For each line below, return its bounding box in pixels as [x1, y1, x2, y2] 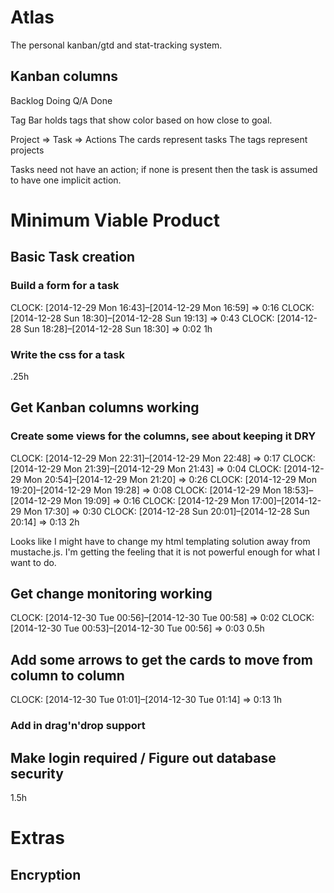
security [10, 765, 64, 782]
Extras [10, 827, 65, 850]
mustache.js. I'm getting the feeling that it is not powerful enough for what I [10, 546, 321, 558]
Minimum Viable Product [10, 209, 221, 231]
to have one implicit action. [10, 174, 122, 186]
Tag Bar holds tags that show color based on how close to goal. [10, 114, 273, 126]
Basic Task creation [10, 249, 136, 266]
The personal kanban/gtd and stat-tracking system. [10, 39, 223, 51]
